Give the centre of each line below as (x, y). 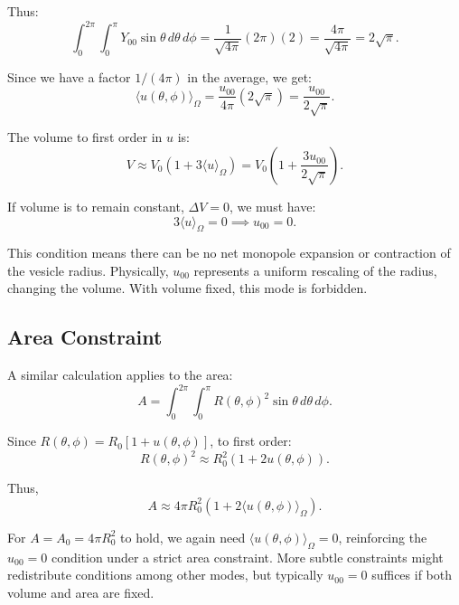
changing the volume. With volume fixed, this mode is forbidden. (187, 288)
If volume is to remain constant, (96, 206)
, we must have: (272, 206)
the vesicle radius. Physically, (88, 270)
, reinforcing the (383, 537)
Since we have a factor (69, 76)
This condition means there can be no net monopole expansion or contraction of (229, 253)
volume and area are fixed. (81, 592)
